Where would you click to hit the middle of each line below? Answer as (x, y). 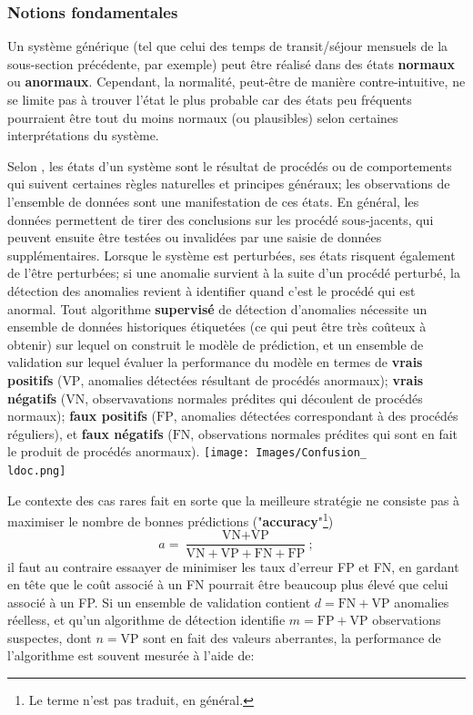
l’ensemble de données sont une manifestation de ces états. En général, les (213, 201)
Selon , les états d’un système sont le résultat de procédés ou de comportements (230, 165)
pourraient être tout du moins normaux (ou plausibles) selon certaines (203, 117)
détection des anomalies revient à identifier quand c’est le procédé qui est (211, 290)
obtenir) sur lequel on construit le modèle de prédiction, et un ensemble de (216, 344)
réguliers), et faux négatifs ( (90, 433)
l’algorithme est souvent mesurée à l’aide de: (131, 655)
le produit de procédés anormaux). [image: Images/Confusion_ (187, 451)
